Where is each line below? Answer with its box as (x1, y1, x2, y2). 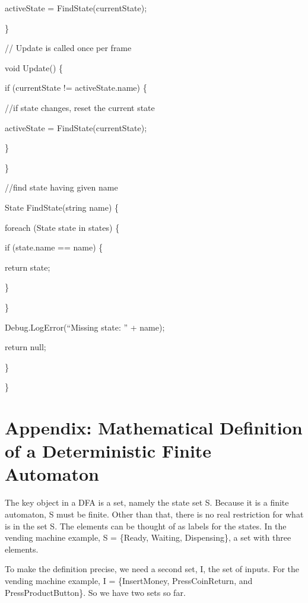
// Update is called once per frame (5, 42, 132, 54)
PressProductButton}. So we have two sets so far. (5, 586, 186, 598)
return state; (5, 261, 50, 273)
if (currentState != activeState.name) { (5, 81, 147, 94)
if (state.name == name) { (5, 241, 103, 253)
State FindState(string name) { (5, 201, 119, 213)
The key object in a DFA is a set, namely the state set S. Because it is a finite (5, 496, 289, 509)
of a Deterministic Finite (5, 439, 212, 463)
